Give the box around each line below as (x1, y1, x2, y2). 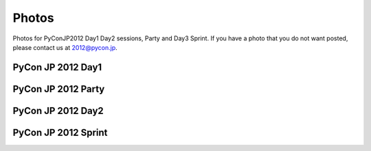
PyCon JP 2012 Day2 (12, 105, 104, 116)
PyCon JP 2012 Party (12, 83, 105, 95)
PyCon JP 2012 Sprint (12, 126, 108, 138)
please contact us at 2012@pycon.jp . (12, 43, 118, 51)
